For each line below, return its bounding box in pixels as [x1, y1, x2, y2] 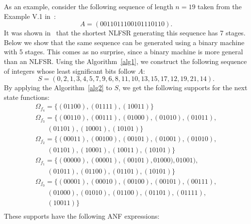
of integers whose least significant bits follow [4, 65, 136, 76]
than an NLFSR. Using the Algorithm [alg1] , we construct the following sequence [4, 56, 247, 66]
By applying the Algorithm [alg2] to [4, 82, 112, 93]
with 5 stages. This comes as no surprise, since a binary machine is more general [4, 47, 243, 57]
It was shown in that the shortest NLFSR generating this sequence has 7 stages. [4, 28, 246, 38]
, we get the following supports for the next [118, 82, 248, 93]
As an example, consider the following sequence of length [4, 1, 173, 11]
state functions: [4, 92, 50, 102]
